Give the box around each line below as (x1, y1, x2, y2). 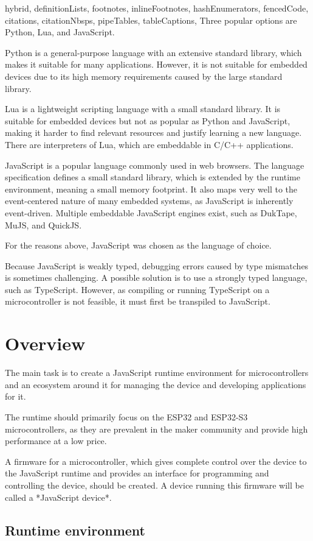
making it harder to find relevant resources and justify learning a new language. (5, 126, 302, 139)
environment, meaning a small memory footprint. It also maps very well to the (5, 182, 298, 195)
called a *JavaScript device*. (5, 490, 112, 503)
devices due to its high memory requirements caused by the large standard (5, 69, 283, 82)
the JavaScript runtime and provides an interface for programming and (5, 467, 269, 479)
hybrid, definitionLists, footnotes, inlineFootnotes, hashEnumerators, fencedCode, (5, 2, 309, 14)
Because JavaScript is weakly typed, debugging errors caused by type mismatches (5, 259, 309, 272)
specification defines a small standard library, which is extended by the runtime (5, 171, 300, 183)
